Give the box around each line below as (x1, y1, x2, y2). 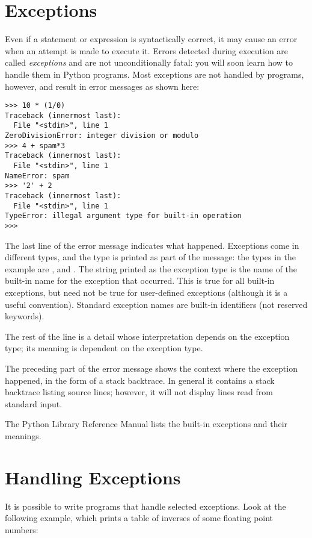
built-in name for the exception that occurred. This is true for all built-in (5, 274, 275, 287)
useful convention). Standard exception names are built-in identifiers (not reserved (5, 298, 308, 310)
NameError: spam (5, 171, 70, 180)
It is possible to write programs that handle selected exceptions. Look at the (5, 499, 286, 512)
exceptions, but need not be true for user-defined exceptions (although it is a (5, 286, 288, 298)
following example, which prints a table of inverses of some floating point (5, 511, 274, 524)
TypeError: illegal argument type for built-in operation (5, 211, 242, 221)
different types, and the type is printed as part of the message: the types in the (5, 251, 296, 263)
